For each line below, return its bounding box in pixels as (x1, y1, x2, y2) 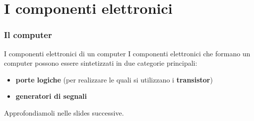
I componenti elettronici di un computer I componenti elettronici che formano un (4, 48, 251, 58)
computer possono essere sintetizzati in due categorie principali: (4, 58, 197, 68)
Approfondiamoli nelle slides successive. (4, 107, 124, 118)
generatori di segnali (15, 91, 87, 101)
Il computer (4, 29, 52, 41)
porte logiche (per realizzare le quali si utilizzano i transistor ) (15, 74, 213, 84)
